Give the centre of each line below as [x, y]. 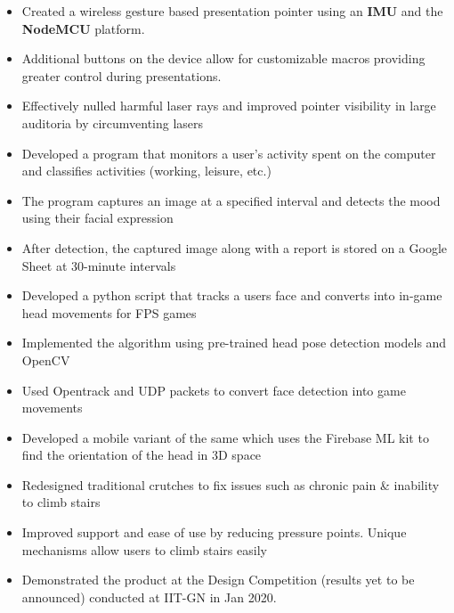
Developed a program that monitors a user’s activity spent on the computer [229, 153]
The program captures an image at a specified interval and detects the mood [231, 200]
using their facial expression [97, 218]
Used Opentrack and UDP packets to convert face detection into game [214, 390]
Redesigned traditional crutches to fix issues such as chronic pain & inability [231, 484]
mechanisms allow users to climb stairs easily [144, 549]
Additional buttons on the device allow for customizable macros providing [223, 58]
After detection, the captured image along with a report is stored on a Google [235, 247]
